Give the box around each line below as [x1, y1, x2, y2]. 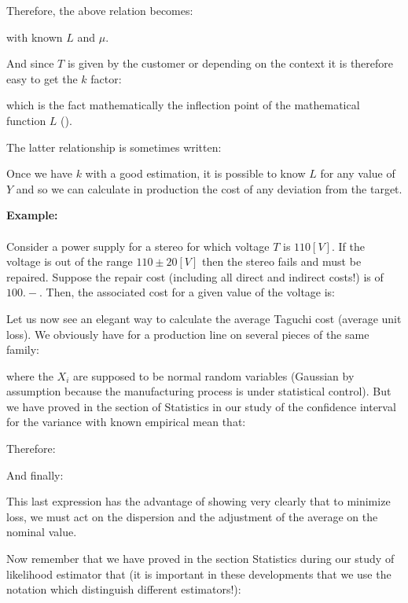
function [6, 112, 46, 128]
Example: [6, 207, 58, 223]
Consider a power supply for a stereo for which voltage [6, 237, 270, 254]
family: [6, 341, 40, 358]
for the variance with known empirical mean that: [6, 414, 246, 430]
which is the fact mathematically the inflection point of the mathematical [6, 97, 360, 113]
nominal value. [6, 524, 77, 540]
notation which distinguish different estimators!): [6, 581, 241, 597]
